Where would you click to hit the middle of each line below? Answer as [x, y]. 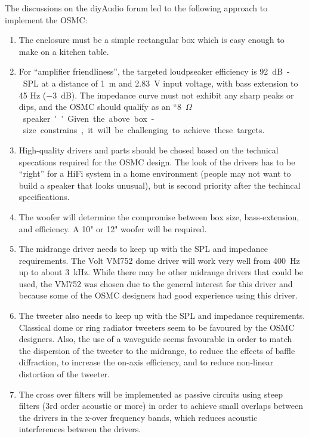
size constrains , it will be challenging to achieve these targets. [144, 130]
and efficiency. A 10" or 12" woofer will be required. [113, 228]
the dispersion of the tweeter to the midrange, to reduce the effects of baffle [157, 350]
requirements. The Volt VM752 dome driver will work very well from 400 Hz [159, 260]
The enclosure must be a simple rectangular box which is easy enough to [152, 40]
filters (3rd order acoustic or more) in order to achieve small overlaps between [161, 406]
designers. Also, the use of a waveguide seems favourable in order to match [155, 339]
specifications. [44, 197]
